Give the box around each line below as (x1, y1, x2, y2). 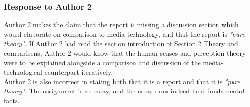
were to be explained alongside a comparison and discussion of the (4, 57, 201, 67)
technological (4, 67, 42, 77)
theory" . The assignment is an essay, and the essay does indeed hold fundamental (4, 86, 245, 96)
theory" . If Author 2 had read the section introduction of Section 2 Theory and (4, 38, 238, 48)
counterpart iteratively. (44, 67, 113, 77)
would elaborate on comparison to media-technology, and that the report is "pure (4, 29, 245, 39)
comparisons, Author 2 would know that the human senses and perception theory (4, 48, 246, 58)
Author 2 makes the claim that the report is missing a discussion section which (4, 19, 239, 30)
